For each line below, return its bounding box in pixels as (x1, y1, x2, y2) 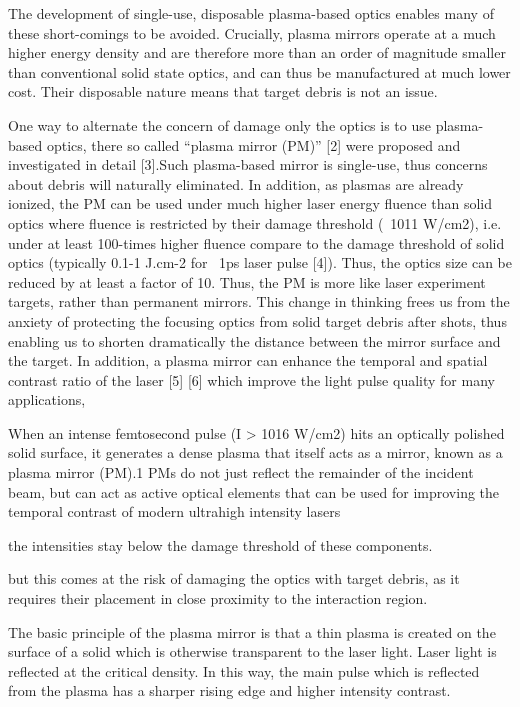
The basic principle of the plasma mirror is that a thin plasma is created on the (8, 621, 496, 642)
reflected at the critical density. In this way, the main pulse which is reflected (8, 660, 480, 681)
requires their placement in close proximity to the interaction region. (8, 588, 428, 609)
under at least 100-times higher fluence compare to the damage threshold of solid (8, 232, 505, 253)
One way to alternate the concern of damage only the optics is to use (8, 114, 431, 135)
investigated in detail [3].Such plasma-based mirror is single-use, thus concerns (8, 154, 488, 175)
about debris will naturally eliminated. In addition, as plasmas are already (8, 173, 464, 194)
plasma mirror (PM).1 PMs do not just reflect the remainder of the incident (8, 462, 474, 483)
